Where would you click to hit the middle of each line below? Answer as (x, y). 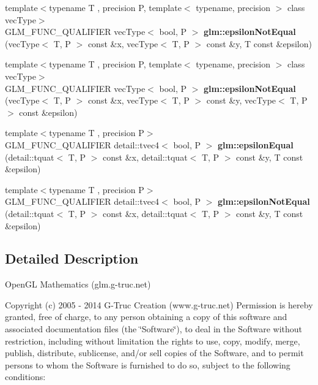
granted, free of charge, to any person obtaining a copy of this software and (146, 317)
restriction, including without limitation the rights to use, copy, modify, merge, (153, 341)
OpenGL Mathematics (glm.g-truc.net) (78, 284)
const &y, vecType (241, 100)
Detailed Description (72, 258)
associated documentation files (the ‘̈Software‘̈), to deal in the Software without (154, 329)
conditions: (25, 377)
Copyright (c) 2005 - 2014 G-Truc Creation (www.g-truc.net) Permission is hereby (159, 304)
